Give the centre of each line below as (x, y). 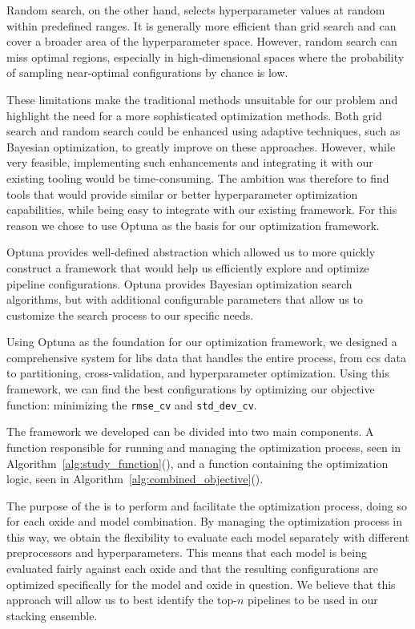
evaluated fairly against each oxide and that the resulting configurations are (192, 569)
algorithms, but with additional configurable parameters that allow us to (185, 299)
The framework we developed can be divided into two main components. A (190, 431)
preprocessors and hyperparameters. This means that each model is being (187, 552)
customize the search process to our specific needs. (130, 314)
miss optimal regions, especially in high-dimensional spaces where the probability (205, 56)
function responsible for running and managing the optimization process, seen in (204, 447)
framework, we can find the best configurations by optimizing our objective (191, 389)
